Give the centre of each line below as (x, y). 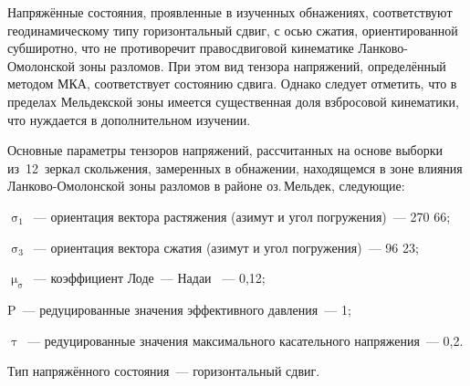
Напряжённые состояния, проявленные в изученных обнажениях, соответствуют (230, 12)
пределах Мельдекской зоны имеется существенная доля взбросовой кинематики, (233, 101)
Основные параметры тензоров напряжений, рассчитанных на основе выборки (225, 150)
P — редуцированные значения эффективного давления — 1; (179, 309)
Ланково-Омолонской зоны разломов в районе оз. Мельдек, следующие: (206, 186)
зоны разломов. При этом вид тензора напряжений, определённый (262, 65)
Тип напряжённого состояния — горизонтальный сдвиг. (164, 371)
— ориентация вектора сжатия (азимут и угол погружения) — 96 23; (226, 247)
